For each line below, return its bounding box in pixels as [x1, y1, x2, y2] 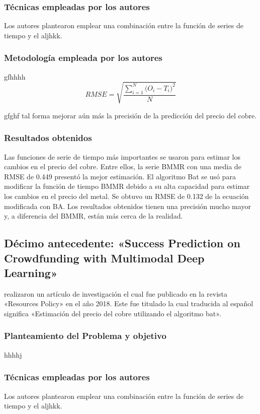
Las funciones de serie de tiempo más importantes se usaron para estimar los [4, 151, 241, 162]
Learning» [4, 264, 58, 280]
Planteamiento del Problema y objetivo [4, 329, 166, 342]
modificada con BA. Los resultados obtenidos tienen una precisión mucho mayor [4, 200, 251, 211]
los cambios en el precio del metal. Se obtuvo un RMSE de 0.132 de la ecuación [4, 190, 249, 201]
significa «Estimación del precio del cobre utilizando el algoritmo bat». [4, 308, 221, 318]
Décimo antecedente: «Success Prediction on [4, 235, 240, 251]
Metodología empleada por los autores [4, 51, 162, 64]
